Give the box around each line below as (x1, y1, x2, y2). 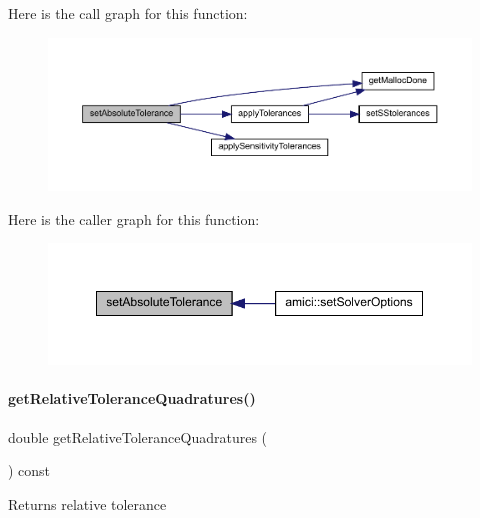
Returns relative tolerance (8, 493, 167, 514)
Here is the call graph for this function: (8, 3, 248, 23)
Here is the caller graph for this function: (8, 208, 260, 229)
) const (8, 460, 51, 481)
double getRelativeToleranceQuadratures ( (8, 426, 268, 447)
